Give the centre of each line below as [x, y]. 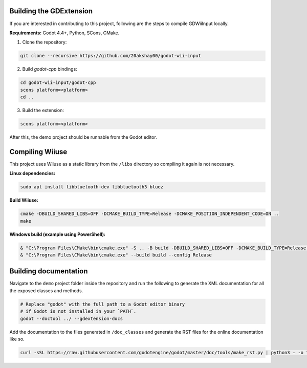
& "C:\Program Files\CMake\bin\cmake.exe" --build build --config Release [116, 255]
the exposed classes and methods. [46, 290]
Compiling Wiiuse [38, 152]
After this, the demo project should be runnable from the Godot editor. [83, 137]
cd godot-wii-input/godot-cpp [58, 83]
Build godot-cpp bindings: [50, 69]
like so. [17, 339]
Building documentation [49, 271]
